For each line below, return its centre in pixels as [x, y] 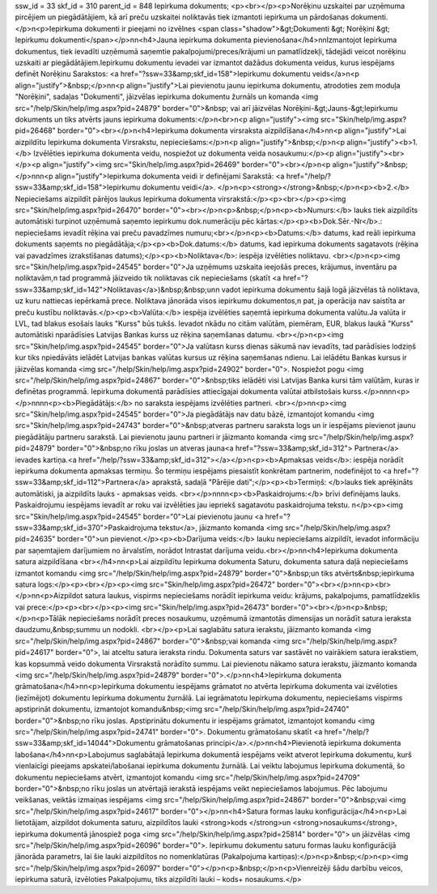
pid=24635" [35, 539]
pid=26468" [35, 130]
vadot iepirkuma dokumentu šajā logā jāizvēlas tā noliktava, [320, 289]
